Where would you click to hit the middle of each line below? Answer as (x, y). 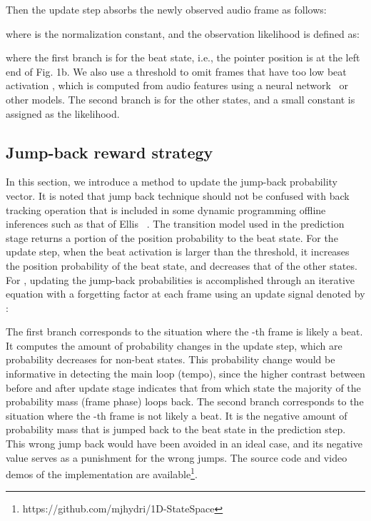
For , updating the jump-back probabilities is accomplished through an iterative (181, 279)
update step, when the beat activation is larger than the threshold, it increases (178, 252)
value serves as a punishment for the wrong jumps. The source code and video (177, 457)
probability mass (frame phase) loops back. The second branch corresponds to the (185, 401)
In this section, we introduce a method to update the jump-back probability (172, 182)
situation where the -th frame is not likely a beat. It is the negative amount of (177, 415)
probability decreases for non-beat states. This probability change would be (171, 359)
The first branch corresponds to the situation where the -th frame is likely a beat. (184, 332)
